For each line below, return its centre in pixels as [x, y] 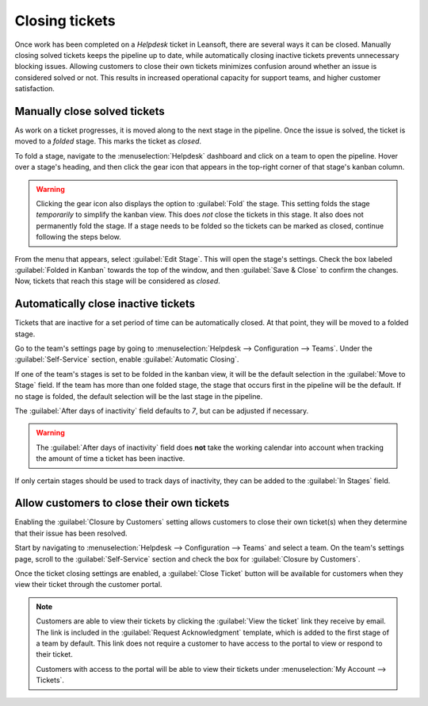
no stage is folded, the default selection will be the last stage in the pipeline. [139, 396]
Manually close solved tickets [90, 111]
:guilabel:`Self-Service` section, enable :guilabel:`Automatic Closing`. [127, 359]
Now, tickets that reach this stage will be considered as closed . [118, 281]
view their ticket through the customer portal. [88, 585]
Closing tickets [65, 21]
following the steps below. [79, 237]
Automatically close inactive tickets [105, 304]
